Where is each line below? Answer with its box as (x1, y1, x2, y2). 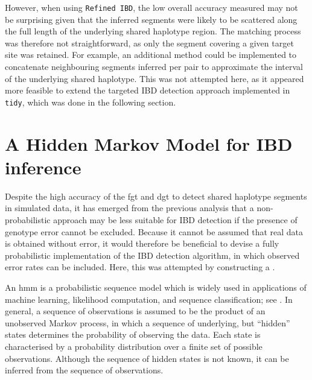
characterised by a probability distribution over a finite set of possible (5, 340, 263, 352)
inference (5, 154, 81, 179)
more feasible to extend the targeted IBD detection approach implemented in (5, 84, 290, 97)
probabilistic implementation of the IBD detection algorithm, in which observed (5, 249, 300, 261)
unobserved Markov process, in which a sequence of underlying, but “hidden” (5, 316, 290, 329)
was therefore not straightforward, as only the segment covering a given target (5, 36, 294, 49)
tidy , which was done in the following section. (5, 95, 176, 108)
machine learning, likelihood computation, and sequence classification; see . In (5, 293, 293, 305)
